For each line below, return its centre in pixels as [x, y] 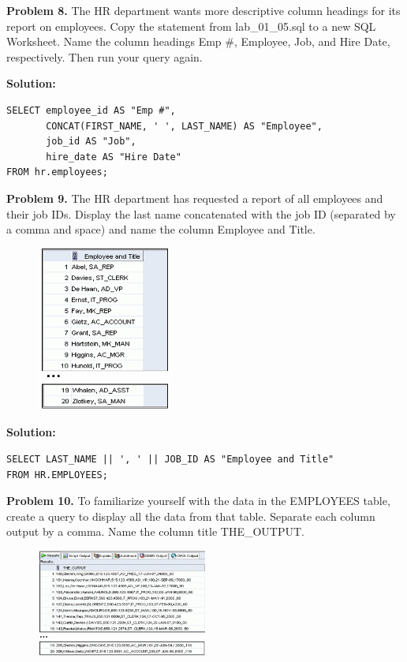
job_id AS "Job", [91, 142]
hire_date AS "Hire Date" [114, 157]
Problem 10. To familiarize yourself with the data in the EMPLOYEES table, [198, 501]
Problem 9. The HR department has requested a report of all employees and [195, 198]
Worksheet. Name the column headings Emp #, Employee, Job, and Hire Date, [198, 41]
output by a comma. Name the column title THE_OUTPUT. [155, 531]
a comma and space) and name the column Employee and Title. [161, 229]
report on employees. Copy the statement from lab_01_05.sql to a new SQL [191, 26]
